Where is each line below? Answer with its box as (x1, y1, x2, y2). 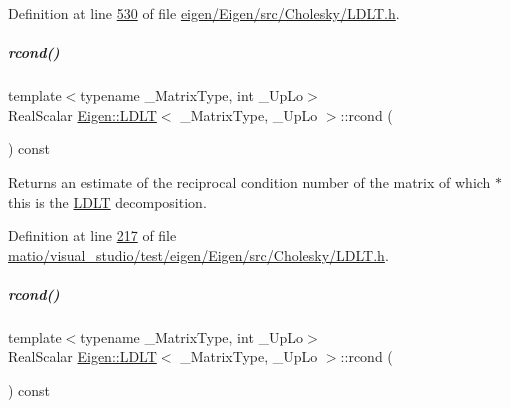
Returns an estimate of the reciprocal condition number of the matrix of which (8, 171, 491, 192)
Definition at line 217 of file (8, 225, 177, 246)
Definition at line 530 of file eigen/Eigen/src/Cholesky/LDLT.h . (8, 3, 400, 23)
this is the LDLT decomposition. (8, 191, 207, 212)
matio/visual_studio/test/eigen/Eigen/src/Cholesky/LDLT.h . (8, 244, 389, 265)
